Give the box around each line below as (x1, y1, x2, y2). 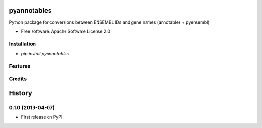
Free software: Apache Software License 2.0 (21, 28, 111, 34)
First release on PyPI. (21, 114, 64, 120)
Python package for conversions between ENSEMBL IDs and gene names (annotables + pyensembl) (9, 19, 210, 25)
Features (9, 62, 31, 69)
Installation (9, 40, 36, 47)
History (9, 89, 33, 97)
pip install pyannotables (21, 51, 69, 56)
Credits (9, 75, 27, 82)
